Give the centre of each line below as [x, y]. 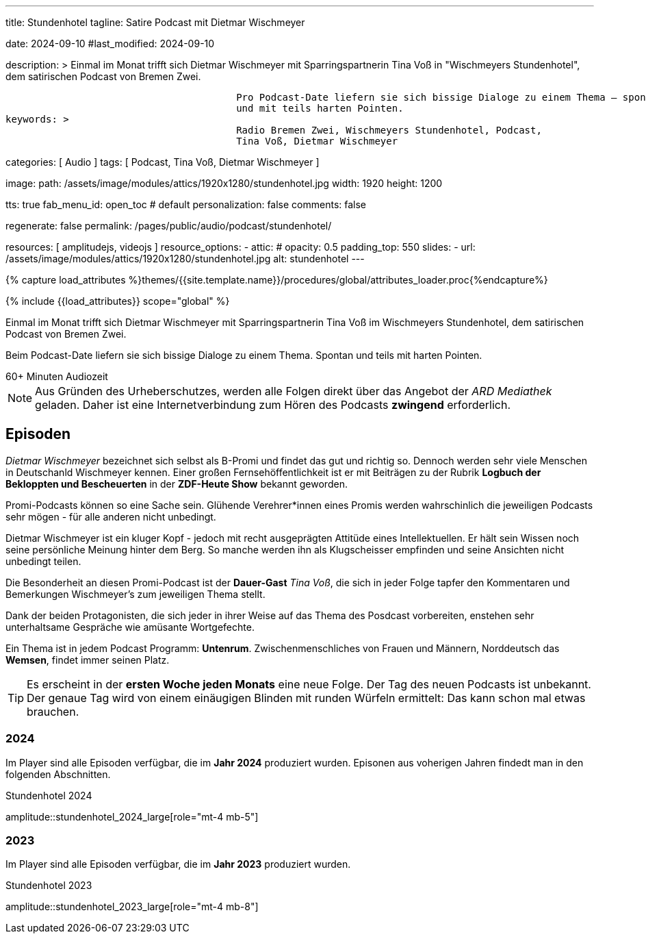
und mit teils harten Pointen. [320, 108]
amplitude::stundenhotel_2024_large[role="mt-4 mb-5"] [132, 816]
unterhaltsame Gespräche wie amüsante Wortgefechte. [130, 627]
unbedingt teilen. [43, 561]
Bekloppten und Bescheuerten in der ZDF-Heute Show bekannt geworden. [177, 484]
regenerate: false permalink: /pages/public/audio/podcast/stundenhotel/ [169, 226]
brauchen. [53, 711]
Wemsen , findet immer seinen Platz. [88, 660]
